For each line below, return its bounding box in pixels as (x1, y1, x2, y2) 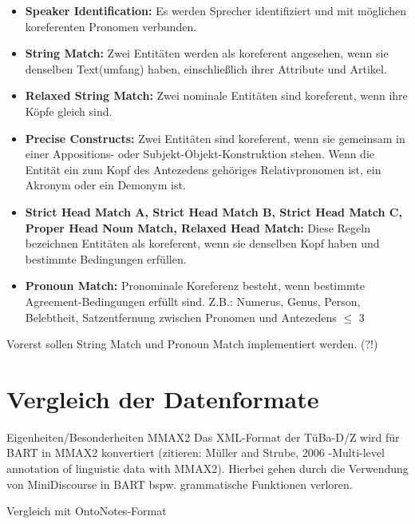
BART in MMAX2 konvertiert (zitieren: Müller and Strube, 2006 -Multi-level (6, 444, 385, 461)
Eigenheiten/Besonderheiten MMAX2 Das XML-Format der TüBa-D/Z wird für (6, 428, 400, 445)
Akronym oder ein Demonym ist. (25, 177, 186, 193)
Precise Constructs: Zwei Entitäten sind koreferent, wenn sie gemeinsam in (25, 129, 405, 146)
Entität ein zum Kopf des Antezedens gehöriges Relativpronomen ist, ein (25, 161, 381, 177)
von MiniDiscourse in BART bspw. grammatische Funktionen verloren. (6, 475, 353, 492)
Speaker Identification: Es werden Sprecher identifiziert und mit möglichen (25, 2, 407, 18)
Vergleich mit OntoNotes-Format (6, 502, 167, 519)
